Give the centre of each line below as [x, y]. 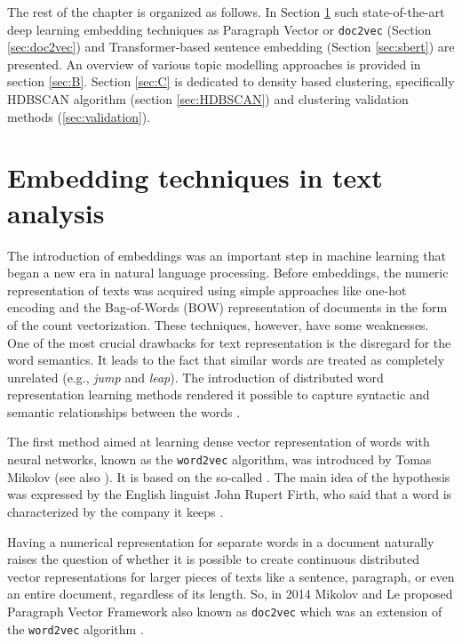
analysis [56, 212]
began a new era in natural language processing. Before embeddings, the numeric [228, 273]
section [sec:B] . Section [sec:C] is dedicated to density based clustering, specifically [231, 81]
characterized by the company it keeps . [115, 511]
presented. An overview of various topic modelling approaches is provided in [214, 64]
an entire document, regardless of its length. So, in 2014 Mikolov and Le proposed [230, 594]
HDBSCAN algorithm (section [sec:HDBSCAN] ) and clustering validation [208, 99]
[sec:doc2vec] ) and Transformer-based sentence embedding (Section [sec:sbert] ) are [231, 47]
